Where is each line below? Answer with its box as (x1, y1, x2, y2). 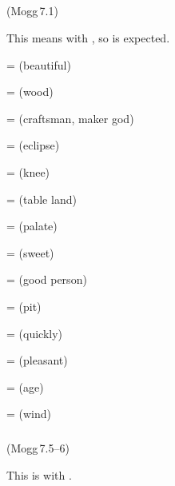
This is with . (6, 466, 72, 483)
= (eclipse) (6, 137, 60, 153)
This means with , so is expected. (6, 29, 170, 46)
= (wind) (6, 405, 52, 422)
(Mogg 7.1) (6, 2, 58, 19)
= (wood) (6, 83, 54, 100)
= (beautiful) (6, 56, 71, 73)
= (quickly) (6, 325, 63, 341)
